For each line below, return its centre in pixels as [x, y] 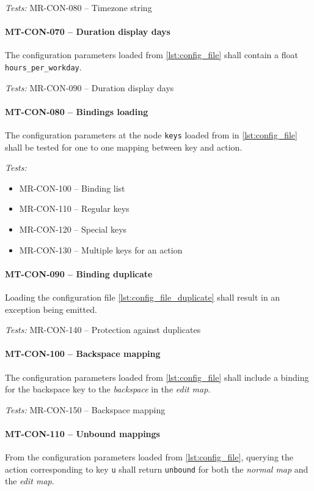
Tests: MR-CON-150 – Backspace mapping [85, 409]
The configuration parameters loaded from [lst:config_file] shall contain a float [152, 55]
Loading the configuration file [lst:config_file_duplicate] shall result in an [143, 297]
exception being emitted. [51, 309]
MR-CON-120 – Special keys [73, 229]
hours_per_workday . [43, 66]
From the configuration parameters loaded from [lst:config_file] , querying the [149, 457]
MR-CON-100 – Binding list [72, 188]
